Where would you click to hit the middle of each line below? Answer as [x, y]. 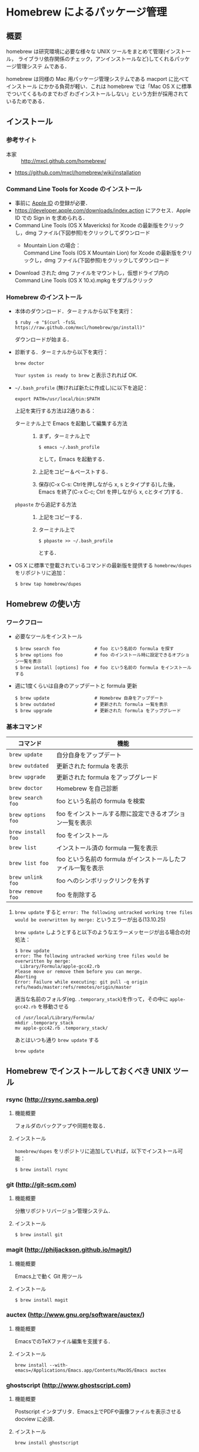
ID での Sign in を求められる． [51, 218]
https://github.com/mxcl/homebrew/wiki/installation [78, 172]
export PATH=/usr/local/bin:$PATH [57, 399]
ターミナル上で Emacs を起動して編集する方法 [71, 423]
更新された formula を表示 [92, 766]
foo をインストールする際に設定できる [109, 814]
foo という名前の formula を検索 [100, 802]
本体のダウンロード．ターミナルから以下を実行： [74, 311]
